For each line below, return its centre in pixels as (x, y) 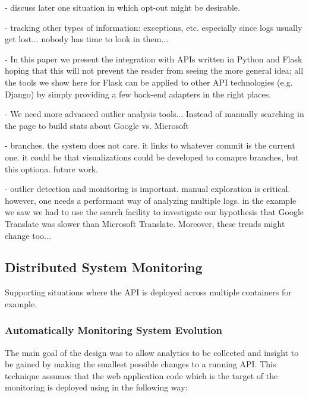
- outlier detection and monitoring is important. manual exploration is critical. (148, 189)
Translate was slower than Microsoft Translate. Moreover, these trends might (145, 223)
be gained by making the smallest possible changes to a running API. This (141, 364)
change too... (28, 235)
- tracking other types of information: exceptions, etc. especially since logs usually (154, 27)
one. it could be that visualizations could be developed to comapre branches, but (152, 157)
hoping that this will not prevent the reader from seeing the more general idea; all (154, 70)
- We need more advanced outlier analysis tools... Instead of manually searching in (154, 114)
